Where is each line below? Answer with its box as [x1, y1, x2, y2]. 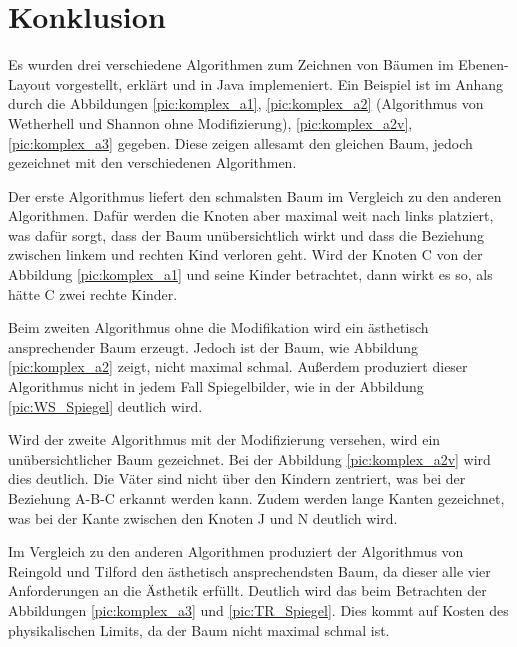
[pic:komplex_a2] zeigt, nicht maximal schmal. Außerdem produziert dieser [8, 356, 468, 377]
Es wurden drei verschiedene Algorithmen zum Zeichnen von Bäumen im [8, 54, 454, 75]
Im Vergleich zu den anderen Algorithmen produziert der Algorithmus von [8, 541, 464, 562]
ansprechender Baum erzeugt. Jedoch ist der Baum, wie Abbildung [8, 336, 419, 357]
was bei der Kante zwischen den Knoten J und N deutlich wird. [8, 507, 398, 528]
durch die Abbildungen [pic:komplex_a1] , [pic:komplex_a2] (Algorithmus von [8, 93, 484, 114]
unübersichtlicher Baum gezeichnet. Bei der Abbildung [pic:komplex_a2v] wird [8, 448, 491, 469]
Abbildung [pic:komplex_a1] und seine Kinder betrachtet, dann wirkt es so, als [8, 264, 493, 285]
